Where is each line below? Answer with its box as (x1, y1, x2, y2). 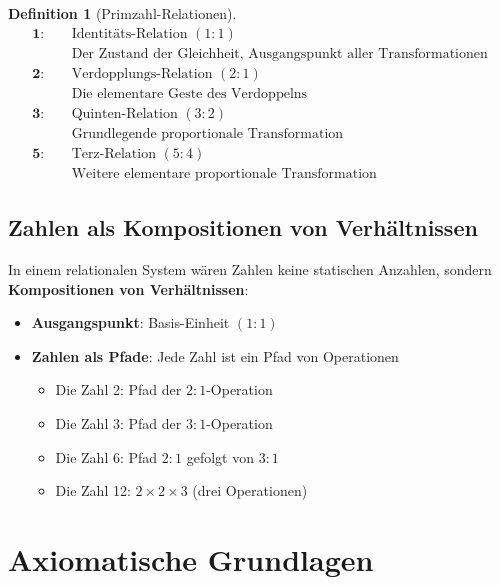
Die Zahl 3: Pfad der (55, 413, 182, 434)
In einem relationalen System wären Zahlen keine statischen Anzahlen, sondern (8, 259, 492, 280)
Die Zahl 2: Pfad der (55, 379, 182, 400)
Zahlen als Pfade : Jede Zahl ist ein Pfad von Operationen (31, 345, 399, 366)
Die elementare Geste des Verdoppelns (71, 86, 308, 101)
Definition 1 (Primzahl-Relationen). (8, 3, 237, 23)
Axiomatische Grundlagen (8, 538, 374, 579)
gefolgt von (186, 446, 254, 467)
